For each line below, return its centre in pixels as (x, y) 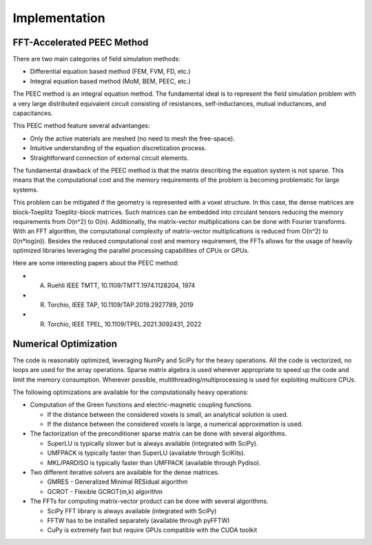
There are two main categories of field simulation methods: (96, 59)
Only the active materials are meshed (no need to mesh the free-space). (133, 138)
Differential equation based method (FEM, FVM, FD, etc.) (110, 72)
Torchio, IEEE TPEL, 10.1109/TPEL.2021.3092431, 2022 (124, 324)
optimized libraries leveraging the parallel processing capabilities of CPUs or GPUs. (131, 251)
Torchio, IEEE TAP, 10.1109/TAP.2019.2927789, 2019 (120, 305)
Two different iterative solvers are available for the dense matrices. (125, 473)
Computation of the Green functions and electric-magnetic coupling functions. (141, 405)
